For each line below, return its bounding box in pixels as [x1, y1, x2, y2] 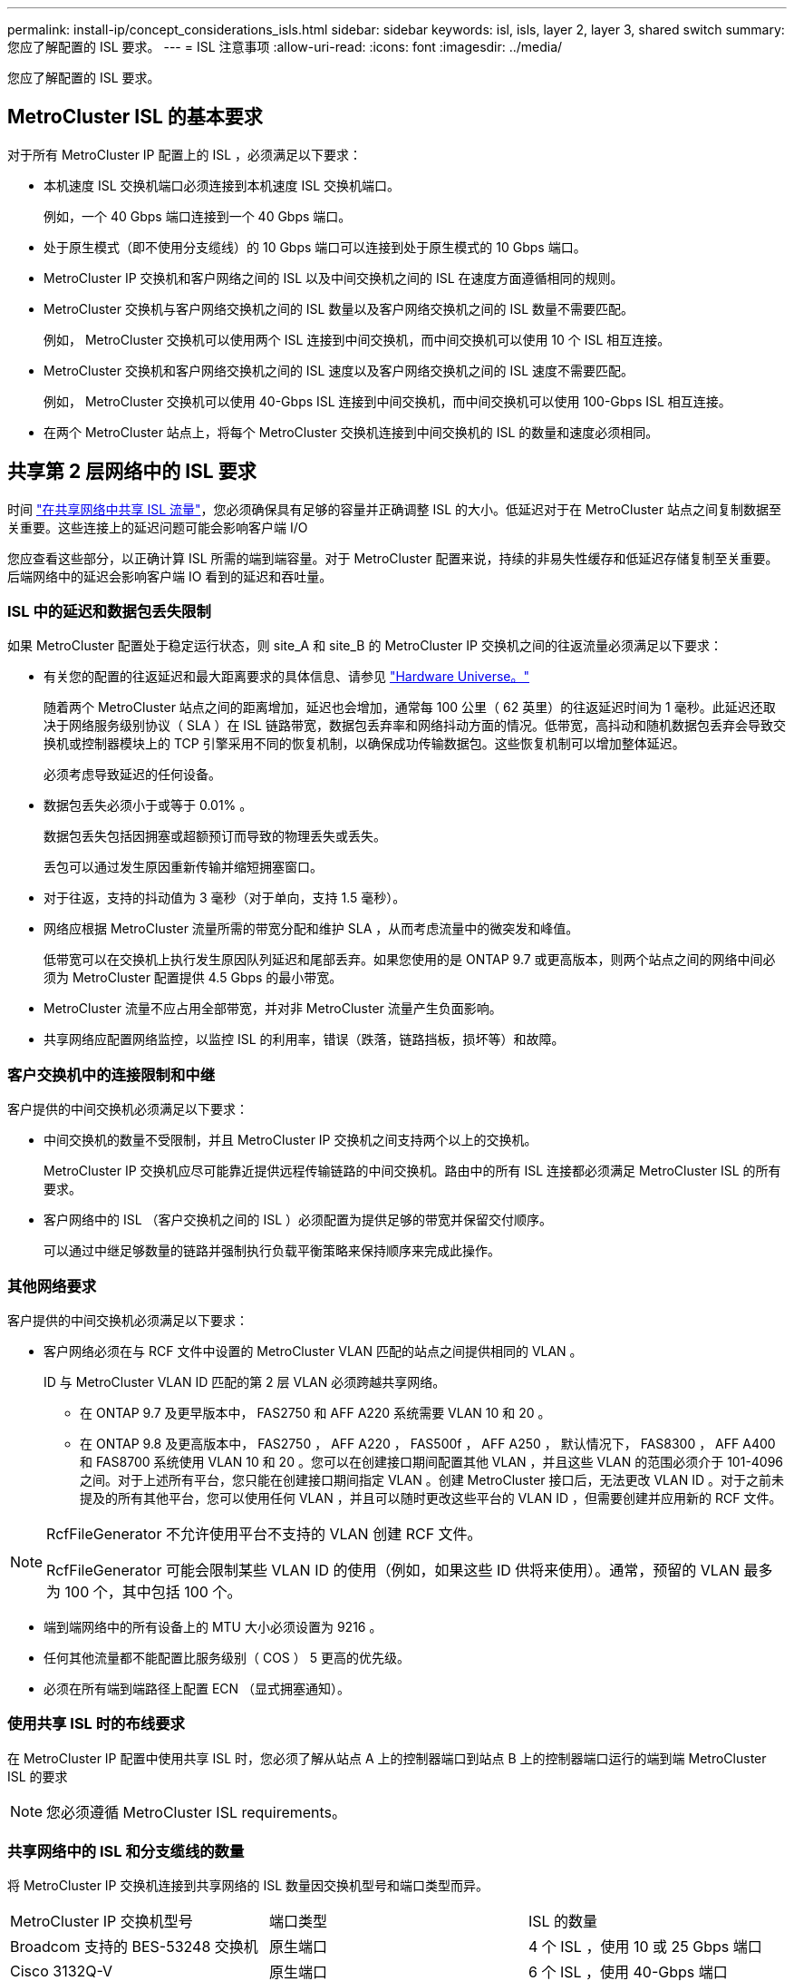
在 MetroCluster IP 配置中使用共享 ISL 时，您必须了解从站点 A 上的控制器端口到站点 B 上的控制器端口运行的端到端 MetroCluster [7, 1750, 767, 1766]
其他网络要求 [7, 1276, 97, 1295]
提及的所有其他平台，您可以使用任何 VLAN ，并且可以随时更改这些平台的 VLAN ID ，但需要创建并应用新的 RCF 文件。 [80, 1489, 782, 1506]
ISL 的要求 [7, 1768, 68, 1784]
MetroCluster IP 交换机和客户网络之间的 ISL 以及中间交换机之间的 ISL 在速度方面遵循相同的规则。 [44, 269, 624, 286]
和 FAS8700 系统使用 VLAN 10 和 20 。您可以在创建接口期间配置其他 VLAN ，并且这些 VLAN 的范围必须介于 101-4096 [80, 1453, 784, 1469]
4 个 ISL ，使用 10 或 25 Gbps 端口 [528, 1937, 762, 1957]
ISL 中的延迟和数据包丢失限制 [7, 602, 211, 621]
